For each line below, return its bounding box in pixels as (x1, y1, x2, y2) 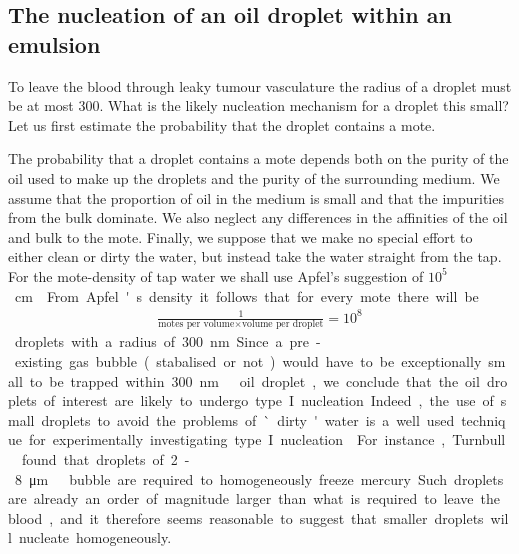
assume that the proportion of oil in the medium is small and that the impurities (8, 187, 504, 208)
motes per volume (158, 319, 235, 330)
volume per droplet (241, 319, 324, 330)
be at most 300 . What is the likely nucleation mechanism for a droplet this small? (8, 95, 509, 116)
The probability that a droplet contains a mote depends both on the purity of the (8, 148, 509, 169)
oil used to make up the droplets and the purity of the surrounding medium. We (8, 167, 500, 188)
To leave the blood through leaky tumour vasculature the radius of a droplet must (8, 75, 512, 96)
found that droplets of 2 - (21, 449, 190, 470)
